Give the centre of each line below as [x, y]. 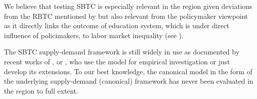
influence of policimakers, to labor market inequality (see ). [94, 35]
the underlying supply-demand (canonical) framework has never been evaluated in [129, 81]
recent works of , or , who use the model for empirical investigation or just [117, 61]
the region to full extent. [41, 90]
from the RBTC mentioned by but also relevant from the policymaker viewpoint [126, 16]
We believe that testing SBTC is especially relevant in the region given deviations [128, 6]
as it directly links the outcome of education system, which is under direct [117, 25]
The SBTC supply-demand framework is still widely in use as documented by [122, 52]
